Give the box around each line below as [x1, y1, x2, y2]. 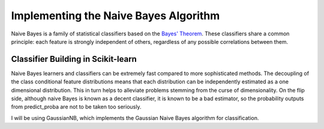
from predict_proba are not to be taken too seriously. [11, 103, 142, 110]
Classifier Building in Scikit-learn [11, 54, 137, 64]
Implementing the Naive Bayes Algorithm [11, 9, 220, 22]
